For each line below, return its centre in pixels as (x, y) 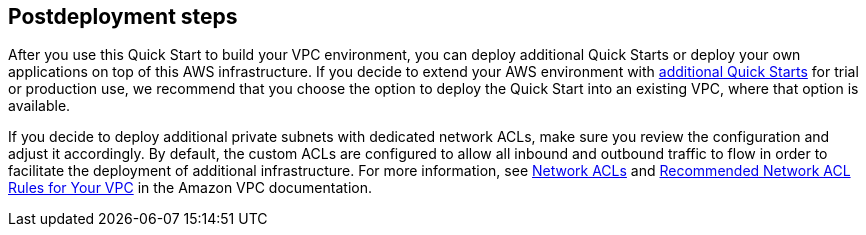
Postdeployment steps (123, 16)
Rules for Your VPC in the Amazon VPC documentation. (190, 188)
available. (39, 106)
